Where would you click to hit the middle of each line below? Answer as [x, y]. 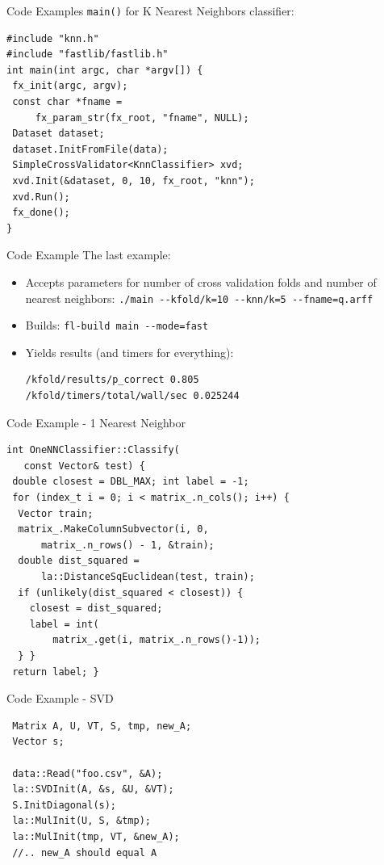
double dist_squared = [79, 561]
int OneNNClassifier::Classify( [93, 450]
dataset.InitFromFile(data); [90, 149]
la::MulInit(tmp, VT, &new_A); [96, 836]
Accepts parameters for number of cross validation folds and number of [201, 281]
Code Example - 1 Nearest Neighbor [96, 422]
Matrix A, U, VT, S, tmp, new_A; [102, 726]
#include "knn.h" [53, 38]
